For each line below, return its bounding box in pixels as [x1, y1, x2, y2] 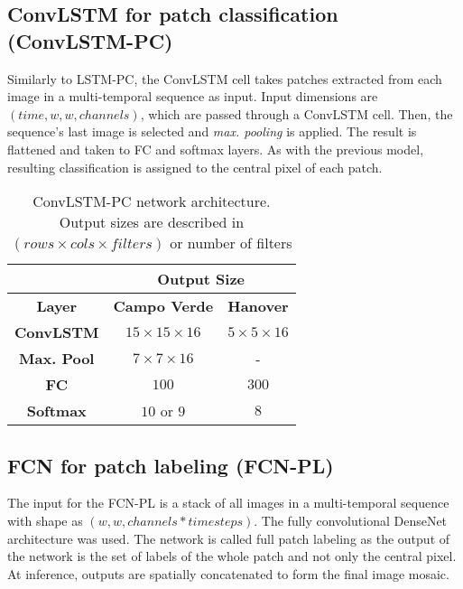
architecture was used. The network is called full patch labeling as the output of [7, 528, 450, 547]
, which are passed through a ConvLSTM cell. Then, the [140, 104, 453, 123]
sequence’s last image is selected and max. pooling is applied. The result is [7, 122, 417, 141]
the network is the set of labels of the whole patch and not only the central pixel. [7, 547, 457, 566]
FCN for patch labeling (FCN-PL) [7, 451, 334, 479]
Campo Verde [113, 295, 214, 317]
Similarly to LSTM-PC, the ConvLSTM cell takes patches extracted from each [7, 69, 442, 88]
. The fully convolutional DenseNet [254, 510, 448, 529]
